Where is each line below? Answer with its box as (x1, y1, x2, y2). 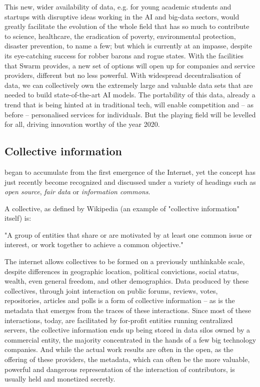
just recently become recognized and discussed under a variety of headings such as (4, 176, 256, 187)
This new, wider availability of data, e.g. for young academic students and (4, 1, 231, 11)
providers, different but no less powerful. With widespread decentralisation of (4, 70, 241, 80)
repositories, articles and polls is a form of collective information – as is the (4, 295, 235, 306)
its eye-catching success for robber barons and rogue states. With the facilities (4, 50, 243, 60)
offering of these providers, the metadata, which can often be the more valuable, (4, 354, 250, 365)
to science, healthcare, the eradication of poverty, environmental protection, (4, 30, 236, 41)
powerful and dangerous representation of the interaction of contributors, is (4, 364, 235, 374)
